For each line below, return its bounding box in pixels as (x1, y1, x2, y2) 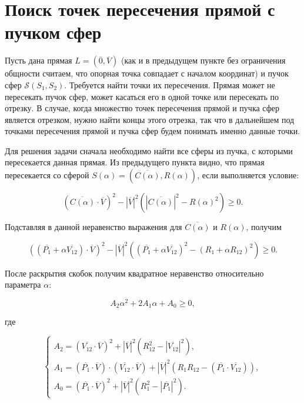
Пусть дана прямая (5, 54, 72, 66)
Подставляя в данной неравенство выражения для (5, 221, 182, 233)
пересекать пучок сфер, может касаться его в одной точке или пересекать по (5, 90, 279, 102)
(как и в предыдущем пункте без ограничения (121, 54, 286, 66)
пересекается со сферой (5, 169, 89, 181)
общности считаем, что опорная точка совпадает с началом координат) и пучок (5, 67, 289, 79)
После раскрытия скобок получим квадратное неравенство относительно (5, 267, 264, 279)
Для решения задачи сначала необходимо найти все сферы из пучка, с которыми (5, 144, 293, 156)
